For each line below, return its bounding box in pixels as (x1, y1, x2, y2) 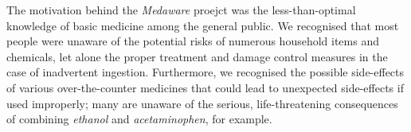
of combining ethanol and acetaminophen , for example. (6, 111, 272, 127)
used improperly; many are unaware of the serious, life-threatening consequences (6, 95, 398, 111)
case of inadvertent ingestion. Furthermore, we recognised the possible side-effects (6, 64, 405, 80)
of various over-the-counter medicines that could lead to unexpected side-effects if (6, 79, 404, 95)
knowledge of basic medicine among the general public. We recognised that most (6, 17, 399, 33)
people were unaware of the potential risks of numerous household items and (6, 33, 379, 49)
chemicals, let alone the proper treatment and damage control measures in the (6, 48, 388, 64)
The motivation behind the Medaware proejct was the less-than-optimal (6, 2, 356, 17)
